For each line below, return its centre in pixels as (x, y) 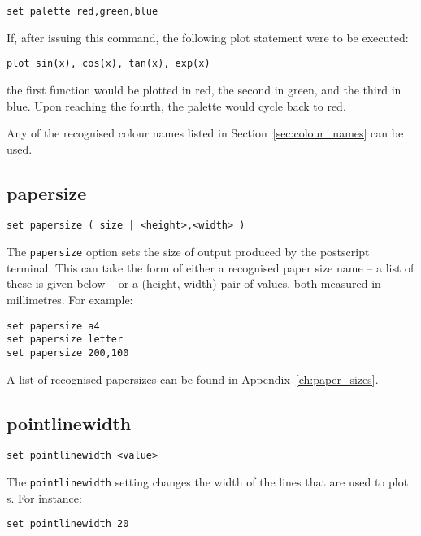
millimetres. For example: (70, 299)
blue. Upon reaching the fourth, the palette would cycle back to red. (176, 105)
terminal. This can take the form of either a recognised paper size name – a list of (210, 267)
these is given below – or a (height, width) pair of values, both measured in (194, 283)
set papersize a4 (53, 326)
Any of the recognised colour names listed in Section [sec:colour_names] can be (205, 133)
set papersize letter (65, 340)
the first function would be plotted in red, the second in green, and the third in (204, 89)
